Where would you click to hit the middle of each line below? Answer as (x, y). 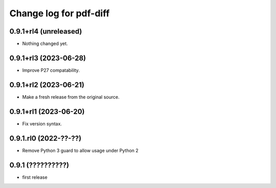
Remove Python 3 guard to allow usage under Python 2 (80, 150)
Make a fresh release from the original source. (71, 97)
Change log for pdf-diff (60, 13)
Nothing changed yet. (45, 44)
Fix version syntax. (42, 124)
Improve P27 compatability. (51, 70)
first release (35, 177)
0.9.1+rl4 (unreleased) (46, 31)
